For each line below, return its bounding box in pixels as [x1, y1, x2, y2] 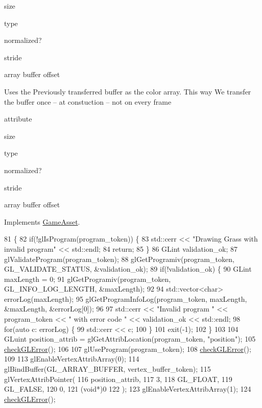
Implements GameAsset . [4, 216, 80, 227]
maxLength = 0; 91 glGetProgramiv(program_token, [4, 273, 171, 284]
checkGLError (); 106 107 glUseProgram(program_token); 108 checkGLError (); [4, 343, 251, 354]
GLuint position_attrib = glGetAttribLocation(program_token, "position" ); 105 [4, 333, 256, 344]
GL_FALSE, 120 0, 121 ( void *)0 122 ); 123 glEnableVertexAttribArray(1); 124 [4, 383, 251, 394]
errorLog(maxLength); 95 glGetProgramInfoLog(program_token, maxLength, [4, 293, 247, 304]
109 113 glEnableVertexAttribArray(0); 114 [4, 353, 139, 364]
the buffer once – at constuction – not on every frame [4, 96, 172, 107]
